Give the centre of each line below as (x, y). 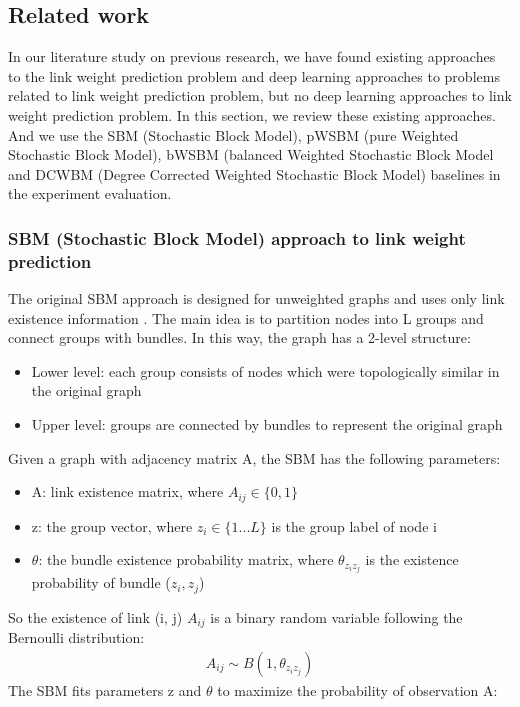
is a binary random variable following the (336, 616)
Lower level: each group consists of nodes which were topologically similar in (265, 370)
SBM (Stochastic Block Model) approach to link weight (237, 237)
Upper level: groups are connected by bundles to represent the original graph (267, 424)
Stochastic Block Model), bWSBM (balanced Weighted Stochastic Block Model (251, 154)
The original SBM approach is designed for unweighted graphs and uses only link (256, 298)
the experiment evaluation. (90, 193)
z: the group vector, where (112, 525)
